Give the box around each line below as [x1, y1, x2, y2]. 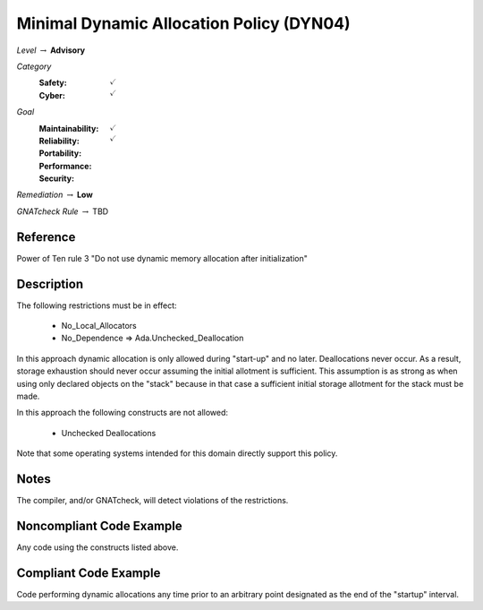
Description [16, 276, 84, 291]
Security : [38, 173, 75, 184]
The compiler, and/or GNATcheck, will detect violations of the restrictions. [16, 495, 289, 506]
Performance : [38, 160, 92, 171]
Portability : [38, 148, 82, 159]
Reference [16, 229, 76, 245]
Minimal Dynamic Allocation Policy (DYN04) [16, 13, 351, 33]
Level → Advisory [16, 45, 86, 56]
